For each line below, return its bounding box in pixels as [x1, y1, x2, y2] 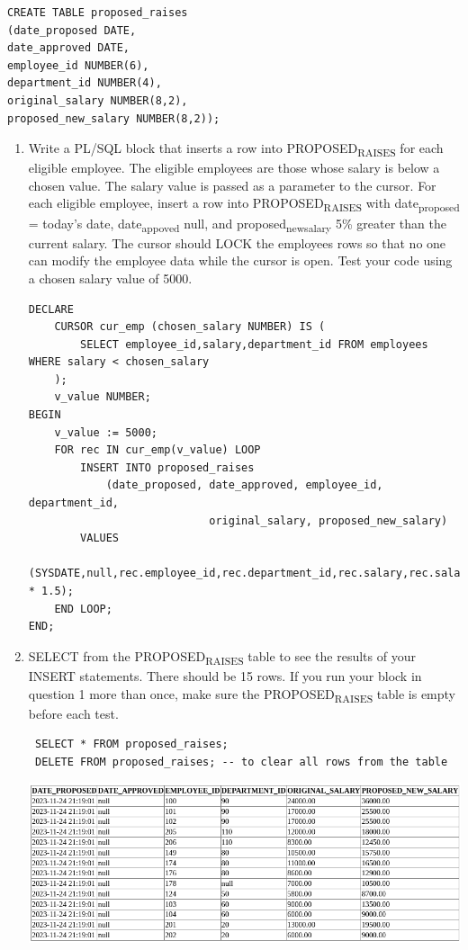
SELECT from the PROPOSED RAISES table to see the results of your [28, 646, 416, 668]
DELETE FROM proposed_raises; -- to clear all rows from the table [34, 755, 448, 768]
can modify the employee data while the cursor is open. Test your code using [28, 251, 453, 270]
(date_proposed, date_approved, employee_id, [105, 479, 383, 492]
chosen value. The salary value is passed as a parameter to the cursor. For [28, 175, 436, 194]
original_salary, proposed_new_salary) [209, 514, 448, 527]
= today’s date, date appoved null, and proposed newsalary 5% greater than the [28, 213, 446, 235]
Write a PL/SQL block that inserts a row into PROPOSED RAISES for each [28, 139, 444, 159]
